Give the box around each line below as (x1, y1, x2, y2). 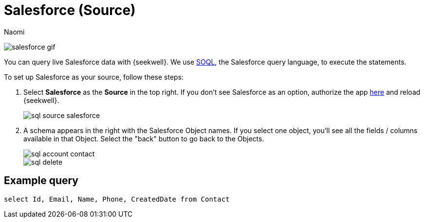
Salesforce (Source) (4, 2, 136, 18)
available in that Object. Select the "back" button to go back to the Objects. (23, 134, 264, 143)
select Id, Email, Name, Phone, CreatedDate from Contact (4, 195, 230, 203)
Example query (4, 174, 79, 187)
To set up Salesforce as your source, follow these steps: (4, 72, 184, 81)
